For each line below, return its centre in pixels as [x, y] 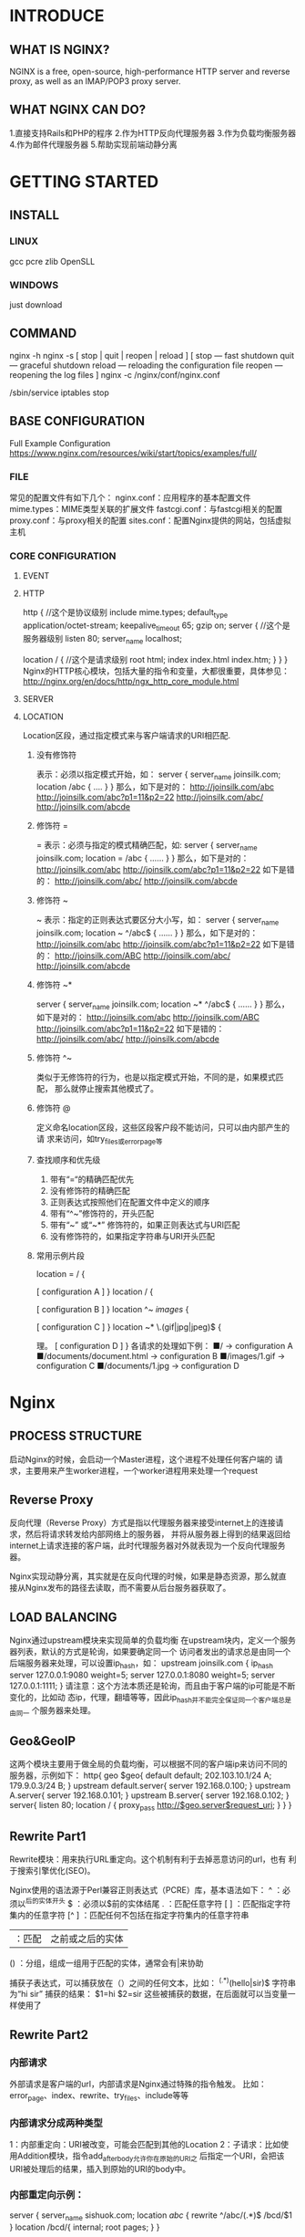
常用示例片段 [60, 1255]
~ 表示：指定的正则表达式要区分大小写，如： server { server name [158, 921]
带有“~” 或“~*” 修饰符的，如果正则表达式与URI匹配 [145, 1225]
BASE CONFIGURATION [77, 421]
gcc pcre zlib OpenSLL [52, 261]
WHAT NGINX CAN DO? [78, 110]
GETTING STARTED [84, 182]
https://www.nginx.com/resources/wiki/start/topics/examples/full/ [133, 453]
